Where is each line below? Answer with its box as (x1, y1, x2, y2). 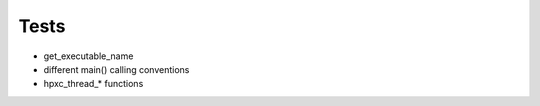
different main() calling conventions (43, 63, 190, 75)
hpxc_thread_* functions (43, 78, 144, 90)
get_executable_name (43, 50, 134, 62)
